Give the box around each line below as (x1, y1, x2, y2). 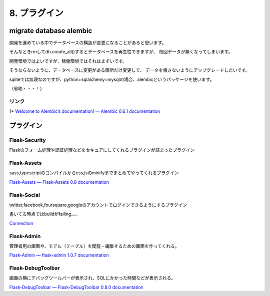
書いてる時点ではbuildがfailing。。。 (9, 211, 80, 217)
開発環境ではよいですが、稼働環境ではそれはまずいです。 (9, 58, 127, 64)
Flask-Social (9, 191, 40, 198)
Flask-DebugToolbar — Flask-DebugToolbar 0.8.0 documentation (9, 284, 143, 290)
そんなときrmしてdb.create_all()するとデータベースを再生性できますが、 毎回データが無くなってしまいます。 (9, 49, 233, 55)
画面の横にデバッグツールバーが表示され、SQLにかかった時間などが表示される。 (9, 275, 176, 281)
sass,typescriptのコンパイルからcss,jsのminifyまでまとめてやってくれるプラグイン (9, 170, 179, 176)
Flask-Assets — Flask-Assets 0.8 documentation (9, 179, 109, 185)
